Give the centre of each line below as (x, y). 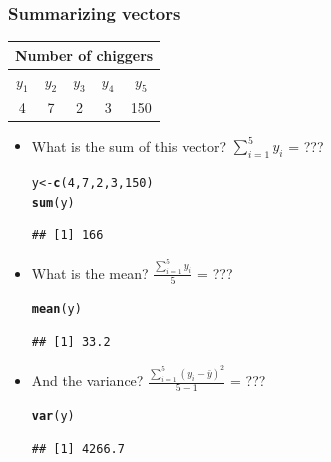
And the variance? (87, 380)
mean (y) (56, 309)
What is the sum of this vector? (129, 145)
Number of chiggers (84, 54)
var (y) (53, 416)
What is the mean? (90, 272)
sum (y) (53, 202)
